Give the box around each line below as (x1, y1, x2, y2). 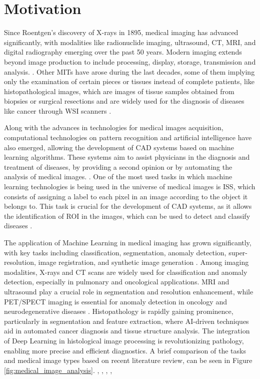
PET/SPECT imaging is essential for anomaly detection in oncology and (4, 296, 227, 306)
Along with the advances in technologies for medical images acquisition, (4, 122, 223, 133)
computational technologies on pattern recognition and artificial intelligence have (4, 132, 252, 143)
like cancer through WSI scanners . (4, 105, 111, 116)
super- (228, 247, 248, 257)
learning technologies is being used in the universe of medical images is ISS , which (4, 181, 255, 192)
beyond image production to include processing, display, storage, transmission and (4, 56, 256, 67)
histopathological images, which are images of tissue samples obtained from (4, 86, 234, 96)
